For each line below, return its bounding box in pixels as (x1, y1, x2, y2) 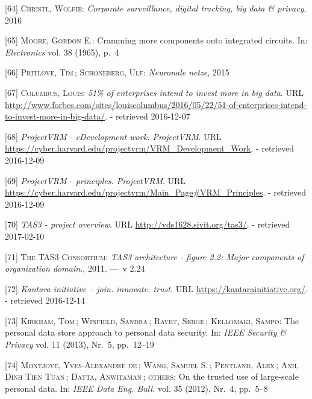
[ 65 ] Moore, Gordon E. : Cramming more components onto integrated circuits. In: (5, 34, 308, 46)
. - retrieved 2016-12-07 (105, 110, 190, 123)
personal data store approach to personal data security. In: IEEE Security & (5, 326, 287, 339)
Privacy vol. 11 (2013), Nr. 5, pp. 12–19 (5, 338, 154, 351)
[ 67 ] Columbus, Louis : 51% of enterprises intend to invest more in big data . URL (5, 86, 304, 98)
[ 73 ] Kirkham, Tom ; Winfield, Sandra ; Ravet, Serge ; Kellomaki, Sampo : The (5, 314, 299, 327)
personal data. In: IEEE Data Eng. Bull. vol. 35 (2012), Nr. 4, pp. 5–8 (5, 381, 268, 394)
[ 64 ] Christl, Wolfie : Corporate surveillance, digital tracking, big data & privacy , (5, 2, 307, 14)
